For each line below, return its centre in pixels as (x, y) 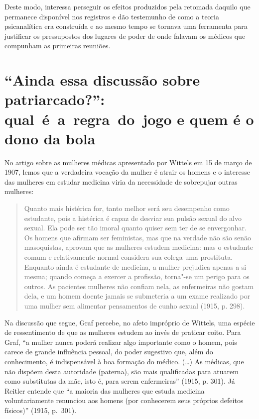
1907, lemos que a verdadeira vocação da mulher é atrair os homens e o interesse (127, 172)
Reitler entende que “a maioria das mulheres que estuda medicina (105, 390)
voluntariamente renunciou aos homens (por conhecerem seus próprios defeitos (124, 400)
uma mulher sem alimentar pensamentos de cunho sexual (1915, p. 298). (134, 305)
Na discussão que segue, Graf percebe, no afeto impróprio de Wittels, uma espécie (130, 322)
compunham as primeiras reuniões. (58, 46)
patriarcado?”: (55, 99)
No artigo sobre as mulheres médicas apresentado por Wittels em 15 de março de (128, 162)
